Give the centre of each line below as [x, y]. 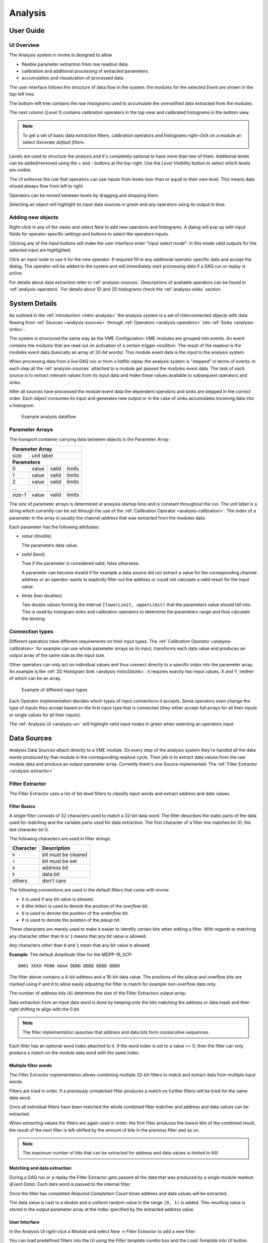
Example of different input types [55, 690]
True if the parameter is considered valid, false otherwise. [81, 563]
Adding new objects [34, 217]
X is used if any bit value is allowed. [58, 899]
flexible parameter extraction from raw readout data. [75, 64]
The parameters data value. [50, 545]
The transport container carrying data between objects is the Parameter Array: [90, 440]
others [20, 881]
